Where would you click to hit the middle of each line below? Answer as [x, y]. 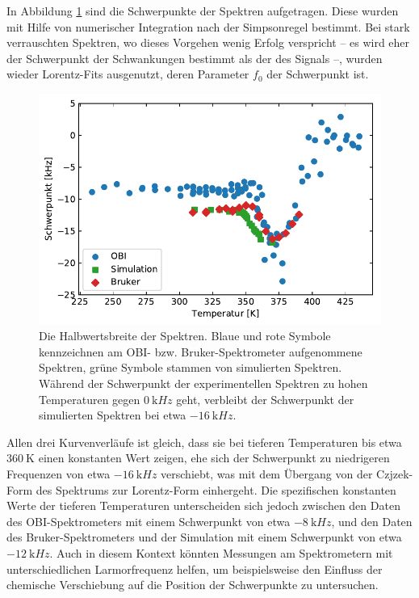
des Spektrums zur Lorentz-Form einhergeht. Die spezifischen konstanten [216, 489]
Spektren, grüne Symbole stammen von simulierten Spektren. [191, 367]
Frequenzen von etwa [59, 473]
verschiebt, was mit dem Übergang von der [267, 473]
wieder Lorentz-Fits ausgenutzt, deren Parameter [128, 74]
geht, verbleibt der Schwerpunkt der [265, 399]
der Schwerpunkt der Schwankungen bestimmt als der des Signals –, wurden [195, 58]
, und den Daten [372, 521]
